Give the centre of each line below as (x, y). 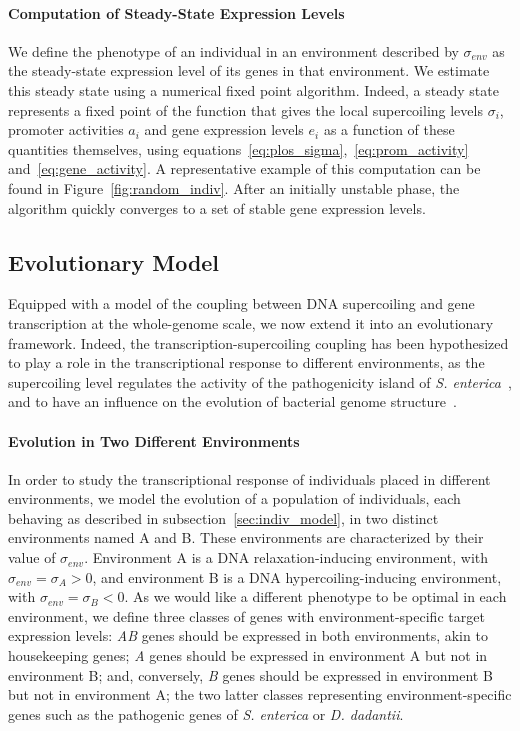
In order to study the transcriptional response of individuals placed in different (249, 478)
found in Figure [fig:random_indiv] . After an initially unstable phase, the (234, 187)
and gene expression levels (224, 129)
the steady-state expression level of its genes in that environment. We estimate (249, 70)
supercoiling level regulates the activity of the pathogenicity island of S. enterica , (260, 381)
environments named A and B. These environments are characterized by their (246, 537)
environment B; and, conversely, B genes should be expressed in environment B (250, 674)
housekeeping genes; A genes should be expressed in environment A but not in (248, 655)
